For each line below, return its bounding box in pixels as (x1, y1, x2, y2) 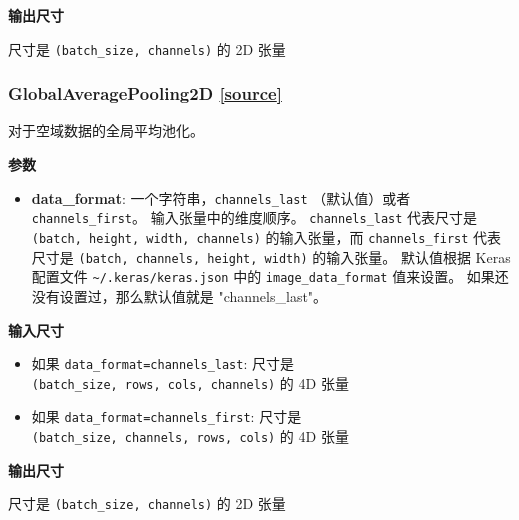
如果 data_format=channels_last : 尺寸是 (31, 353, 295, 374)
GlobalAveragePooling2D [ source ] (8, 81, 282, 106)
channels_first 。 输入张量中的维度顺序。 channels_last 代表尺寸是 (31, 207, 478, 228)
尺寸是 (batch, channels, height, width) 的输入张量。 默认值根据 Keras (31, 246, 511, 267)
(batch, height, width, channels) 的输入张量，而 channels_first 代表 (31, 226, 502, 247)
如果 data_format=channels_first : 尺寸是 (31, 406, 302, 427)
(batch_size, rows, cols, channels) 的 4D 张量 (31, 372, 349, 393)
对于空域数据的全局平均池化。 (8, 120, 204, 141)
